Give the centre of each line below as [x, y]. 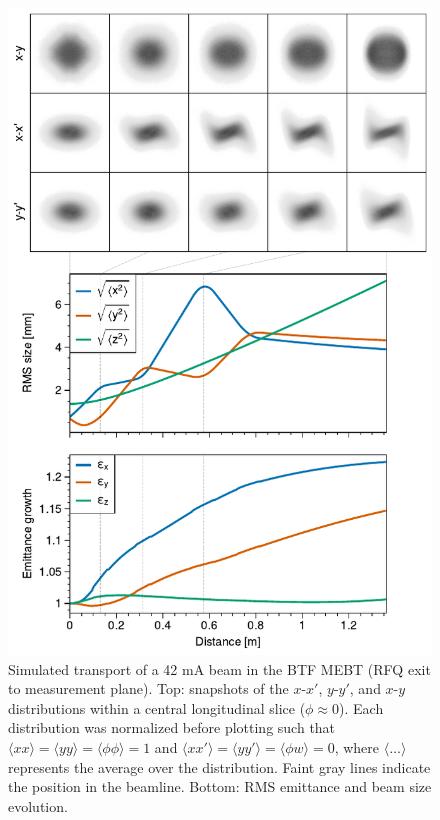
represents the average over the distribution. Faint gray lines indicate [219, 766]
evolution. [38, 805]
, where [357, 747]
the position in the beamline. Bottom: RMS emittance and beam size [220, 786]
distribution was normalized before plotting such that [172, 727]
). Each [361, 707]
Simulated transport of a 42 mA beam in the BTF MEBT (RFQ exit [219, 668]
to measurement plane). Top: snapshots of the [148, 688]
